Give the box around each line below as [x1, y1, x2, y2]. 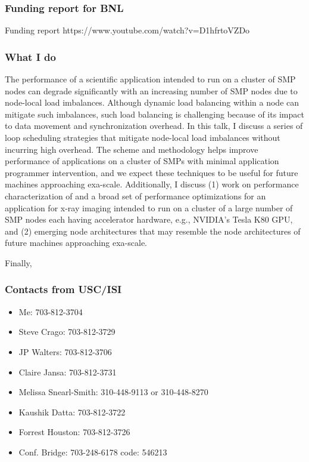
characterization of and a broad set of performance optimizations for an [5, 189, 266, 202]
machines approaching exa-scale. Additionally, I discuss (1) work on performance [5, 178, 299, 190]
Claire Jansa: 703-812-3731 [18, 365, 117, 378]
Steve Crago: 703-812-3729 [18, 325, 116, 338]
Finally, [5, 256, 32, 269]
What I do [5, 49, 56, 64]
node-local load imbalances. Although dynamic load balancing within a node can [5, 96, 299, 109]
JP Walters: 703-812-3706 [18, 345, 112, 358]
